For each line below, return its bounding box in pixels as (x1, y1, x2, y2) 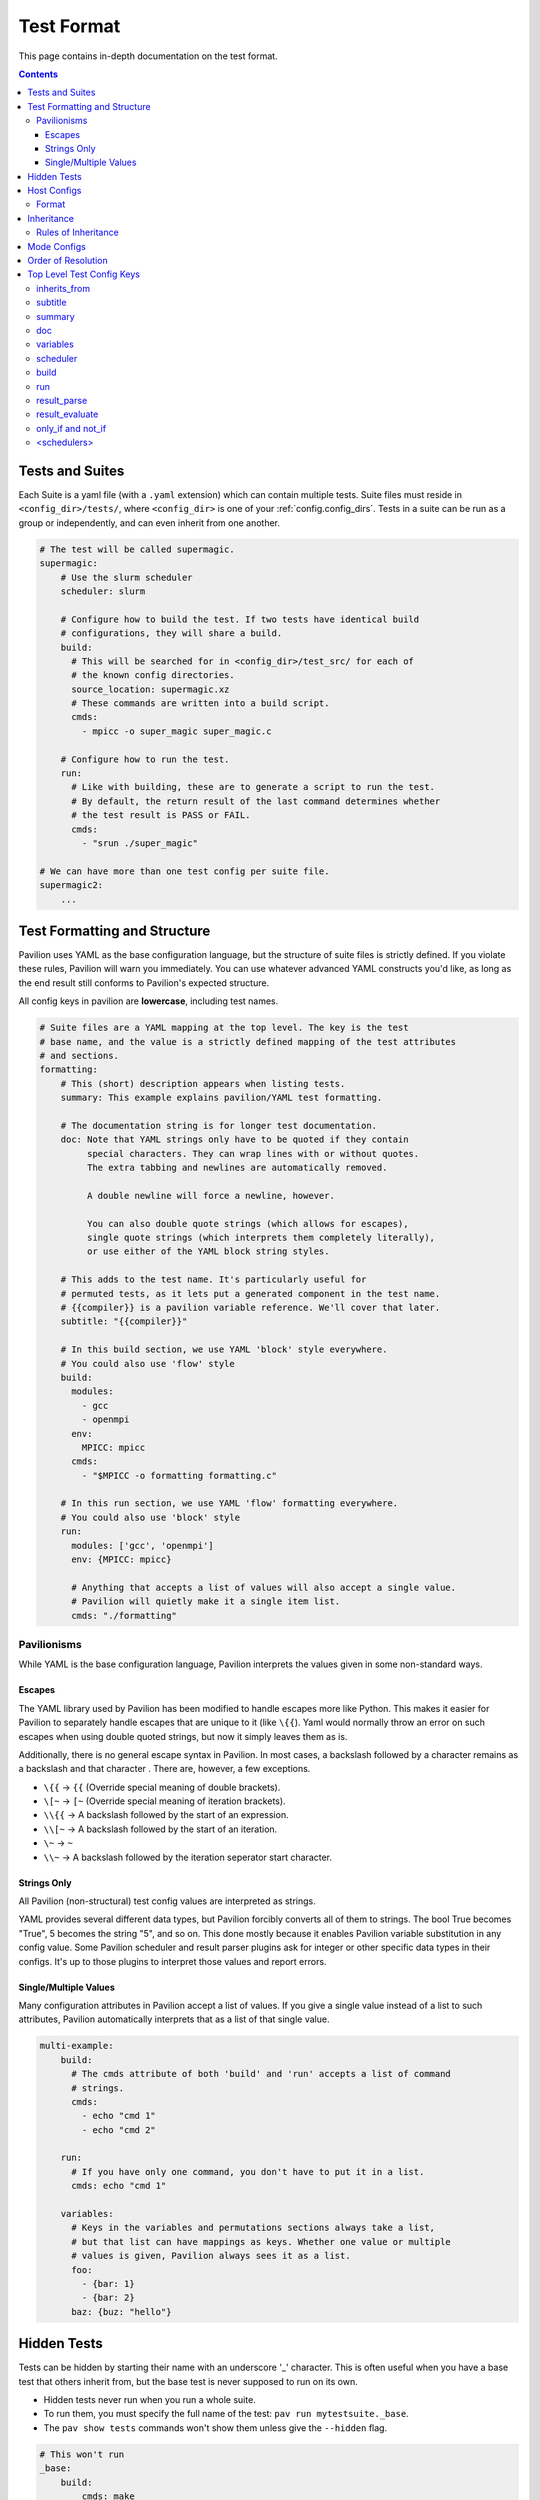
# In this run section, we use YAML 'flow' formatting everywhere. (60, 1498, 399, 1509)
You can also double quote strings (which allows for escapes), (86, 1218, 409, 1229)
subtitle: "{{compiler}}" (60, 1316, 188, 1327)
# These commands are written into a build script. (71, 698, 330, 709)
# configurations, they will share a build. (60, 628, 283, 639)
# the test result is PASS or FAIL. (71, 810, 251, 821)
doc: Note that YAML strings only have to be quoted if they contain (60, 1134, 409, 1145)
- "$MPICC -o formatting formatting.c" (81, 1470, 277, 1481)
